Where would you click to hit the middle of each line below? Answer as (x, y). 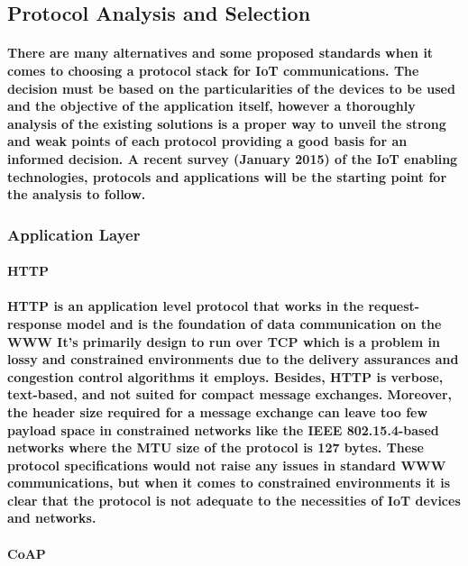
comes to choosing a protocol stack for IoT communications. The (213, 70)
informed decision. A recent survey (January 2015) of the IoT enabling (233, 158)
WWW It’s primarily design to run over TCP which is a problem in (224, 341)
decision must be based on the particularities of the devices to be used (231, 88)
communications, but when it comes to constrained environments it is (229, 483)
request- (394, 306)
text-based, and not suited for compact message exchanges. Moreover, (230, 394)
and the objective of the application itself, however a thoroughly (211, 106)
